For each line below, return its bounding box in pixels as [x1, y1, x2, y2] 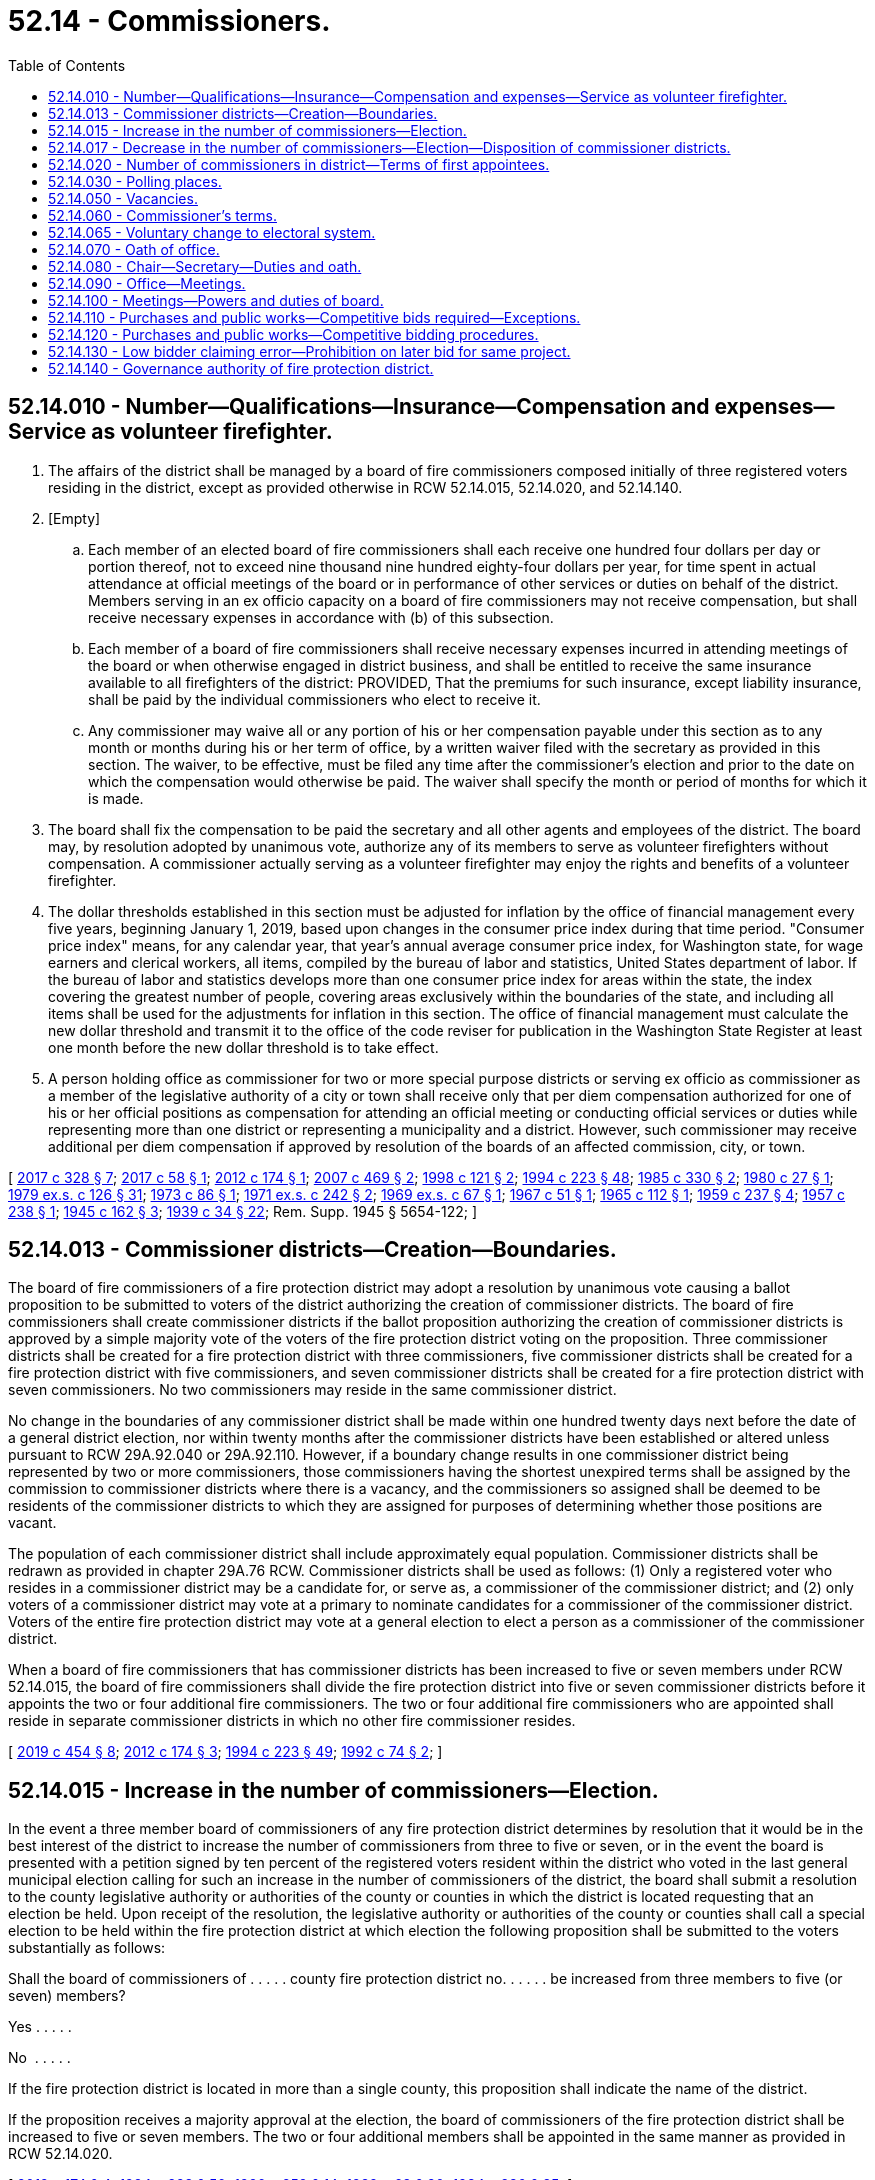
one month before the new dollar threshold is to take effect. [48, 1038, 439, 1056]
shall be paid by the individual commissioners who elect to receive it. [88, 690, 541, 708]
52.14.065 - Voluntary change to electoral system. [48, 223, 376, 241]
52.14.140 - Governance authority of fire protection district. [48, 359, 434, 377]
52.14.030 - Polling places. [48, 172, 222, 190]
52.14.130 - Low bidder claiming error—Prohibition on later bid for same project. [48, 342, 571, 360]
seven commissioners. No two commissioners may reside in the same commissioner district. [8, 1381, 617, 1399]
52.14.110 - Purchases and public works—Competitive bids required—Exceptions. [48, 308, 581, 326]
